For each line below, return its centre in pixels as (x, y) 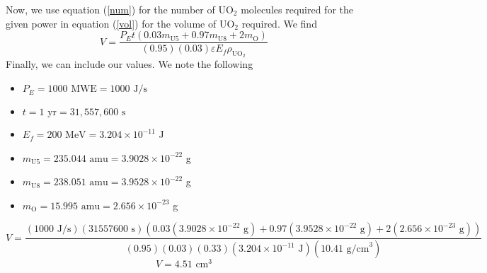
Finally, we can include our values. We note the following (130, 64)
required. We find (279, 23)
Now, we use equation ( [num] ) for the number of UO (120, 9)
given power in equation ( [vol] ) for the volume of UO (120, 23)
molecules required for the (297, 9)
